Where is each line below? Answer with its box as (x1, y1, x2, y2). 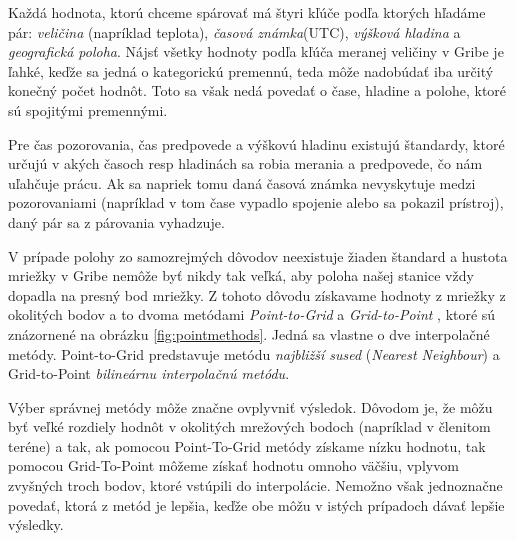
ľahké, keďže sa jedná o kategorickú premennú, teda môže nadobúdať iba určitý (8, 60, 494, 81)
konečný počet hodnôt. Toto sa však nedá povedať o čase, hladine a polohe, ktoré (8, 80, 507, 101)
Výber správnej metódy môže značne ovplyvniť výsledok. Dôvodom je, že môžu (8, 396, 493, 417)
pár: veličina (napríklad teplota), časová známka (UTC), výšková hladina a (8, 21, 461, 42)
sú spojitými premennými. (8, 99, 168, 120)
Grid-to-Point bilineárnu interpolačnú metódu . (8, 363, 290, 384)
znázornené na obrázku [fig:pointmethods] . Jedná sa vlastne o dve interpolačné (8, 323, 490, 344)
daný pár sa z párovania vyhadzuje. (8, 211, 225, 232)
